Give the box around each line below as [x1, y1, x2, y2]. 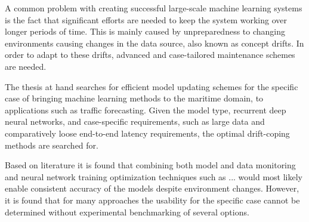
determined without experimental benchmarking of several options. [5, 205, 249, 218]
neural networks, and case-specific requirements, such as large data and [5, 115, 265, 128]
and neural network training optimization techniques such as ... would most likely [5, 170, 302, 183]
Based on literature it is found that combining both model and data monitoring [5, 159, 296, 171]
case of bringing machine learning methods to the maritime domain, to [5, 92, 264, 104]
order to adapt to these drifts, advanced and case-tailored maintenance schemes [5, 48, 295, 61]
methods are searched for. [5, 138, 98, 151]
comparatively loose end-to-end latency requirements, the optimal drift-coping [5, 127, 290, 139]
